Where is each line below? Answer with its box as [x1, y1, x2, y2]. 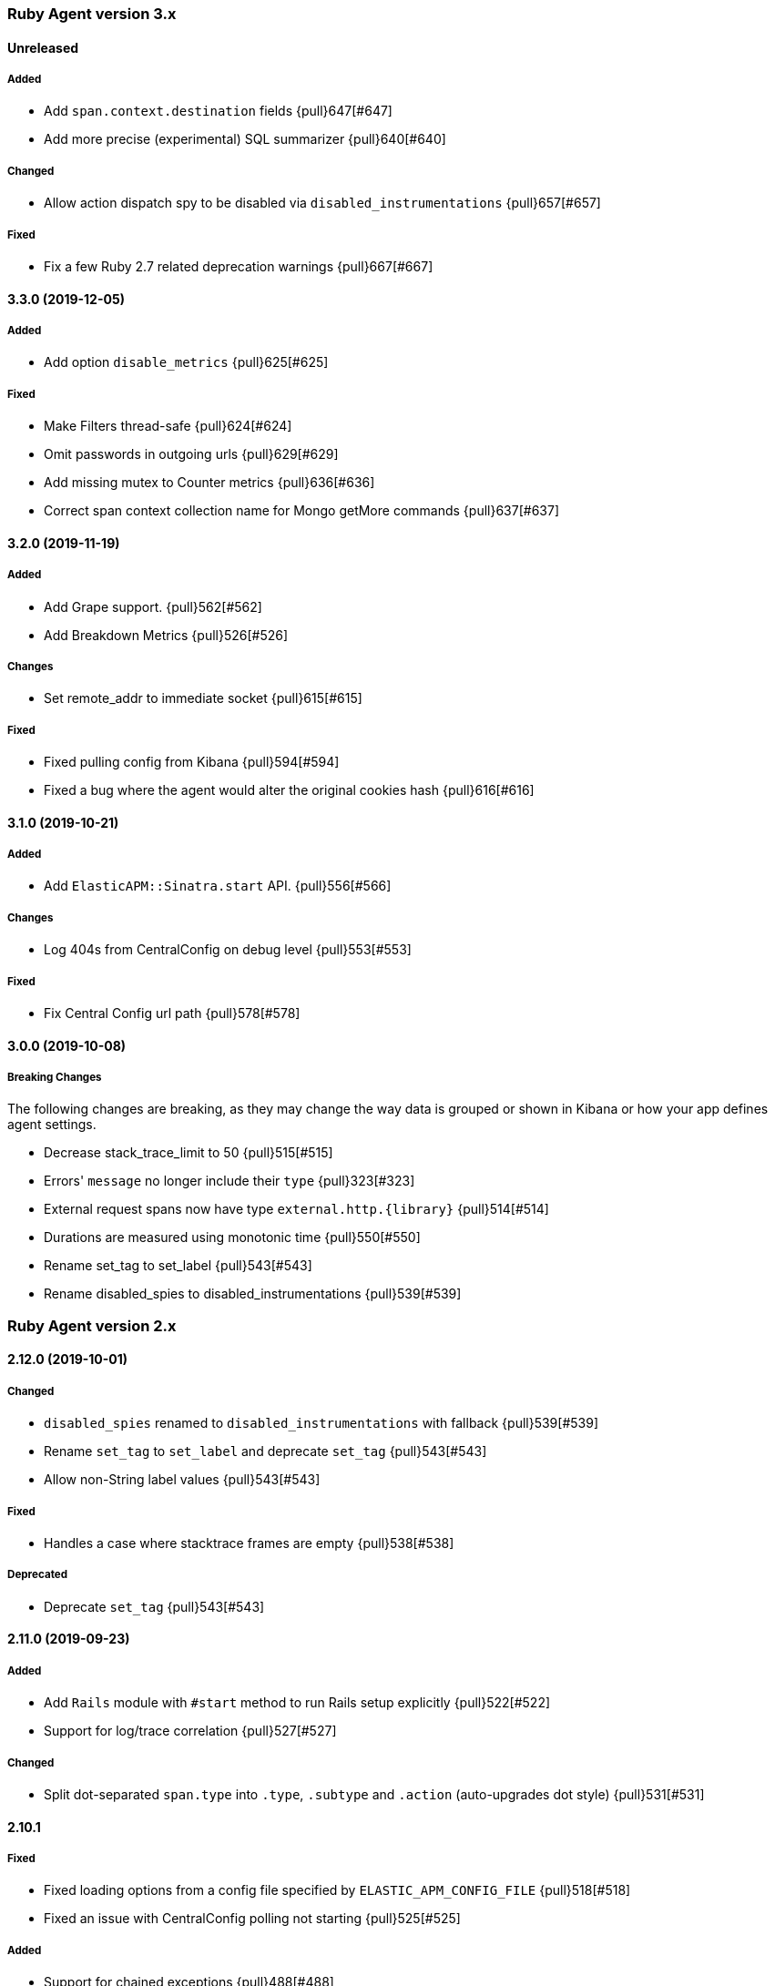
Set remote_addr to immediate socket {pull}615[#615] [44, 690, 362, 707]
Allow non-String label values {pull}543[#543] [44, 1472, 321, 1488]
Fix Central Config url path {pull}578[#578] [44, 1005, 301, 1022]
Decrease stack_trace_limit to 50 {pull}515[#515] [44, 1145, 333, 1161]
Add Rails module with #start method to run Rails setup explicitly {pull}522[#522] [44, 1695, 551, 1711]
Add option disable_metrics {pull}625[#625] [44, 354, 329, 371]
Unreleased [7, 39, 79, 56]
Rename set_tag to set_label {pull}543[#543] [44, 1258, 312, 1274]
